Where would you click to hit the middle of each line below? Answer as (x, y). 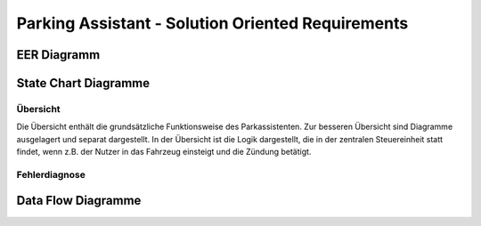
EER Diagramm (58, 55)
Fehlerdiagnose (51, 174)
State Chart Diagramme (83, 83)
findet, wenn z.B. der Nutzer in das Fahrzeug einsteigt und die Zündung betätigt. (164, 152)
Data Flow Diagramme (79, 201)
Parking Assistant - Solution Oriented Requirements (212, 23)
